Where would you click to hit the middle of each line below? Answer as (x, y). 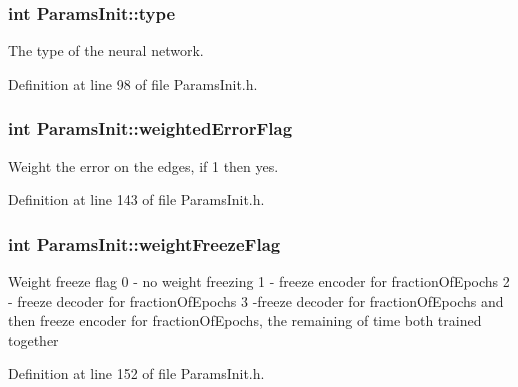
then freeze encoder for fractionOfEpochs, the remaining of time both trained (245, 320)
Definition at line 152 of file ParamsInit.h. (136, 373)
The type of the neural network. (106, 50)
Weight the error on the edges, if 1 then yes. (143, 165)
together (33, 339)
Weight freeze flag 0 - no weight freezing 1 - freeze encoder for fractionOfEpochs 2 (259, 281)
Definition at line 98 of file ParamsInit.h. (133, 83)
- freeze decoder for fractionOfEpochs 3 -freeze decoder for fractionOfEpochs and (256, 300)
